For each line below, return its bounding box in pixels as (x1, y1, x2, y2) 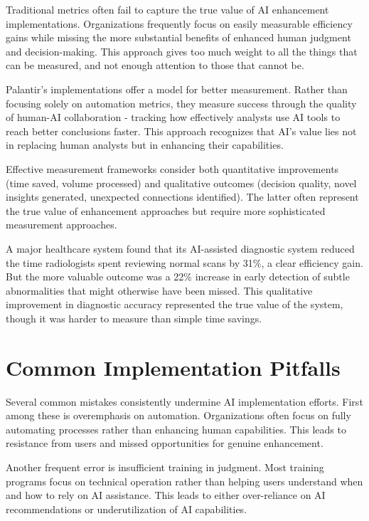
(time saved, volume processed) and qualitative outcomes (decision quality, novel (6, 175, 357, 190)
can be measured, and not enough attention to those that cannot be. (6, 58, 304, 73)
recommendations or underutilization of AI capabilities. (6, 501, 247, 516)
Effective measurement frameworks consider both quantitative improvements (6, 161, 339, 176)
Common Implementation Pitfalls (6, 352, 341, 381)
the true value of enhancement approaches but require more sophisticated (6, 203, 326, 218)
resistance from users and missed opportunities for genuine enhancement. (6, 436, 323, 451)
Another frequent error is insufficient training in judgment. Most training (6, 459, 324, 474)
